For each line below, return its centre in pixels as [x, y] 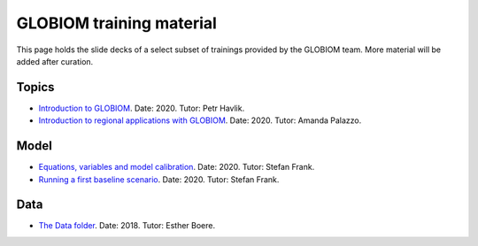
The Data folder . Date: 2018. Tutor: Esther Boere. [127, 226]
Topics [35, 87]
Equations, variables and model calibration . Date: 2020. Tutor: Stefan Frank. [177, 167]
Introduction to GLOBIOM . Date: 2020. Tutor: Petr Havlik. [142, 108]
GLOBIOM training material [116, 23]
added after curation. [55, 61]
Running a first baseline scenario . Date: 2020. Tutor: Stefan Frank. [159, 179]
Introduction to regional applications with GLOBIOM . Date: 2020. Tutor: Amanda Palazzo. [200, 120]
